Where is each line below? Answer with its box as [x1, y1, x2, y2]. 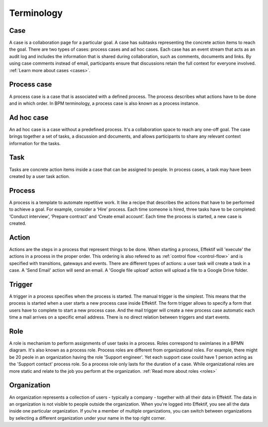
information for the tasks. [9, 140, 61, 146]
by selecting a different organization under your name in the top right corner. [9, 415, 166, 421]
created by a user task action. [9, 173, 70, 179]
